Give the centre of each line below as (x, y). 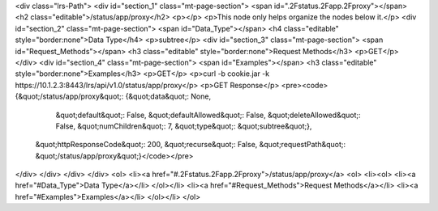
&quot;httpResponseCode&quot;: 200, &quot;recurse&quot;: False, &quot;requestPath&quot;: (191, 145)
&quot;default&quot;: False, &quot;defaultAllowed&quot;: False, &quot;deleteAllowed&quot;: (208, 115)
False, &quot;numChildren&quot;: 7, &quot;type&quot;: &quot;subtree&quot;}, (184, 126)
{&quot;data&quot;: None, (168, 96)
